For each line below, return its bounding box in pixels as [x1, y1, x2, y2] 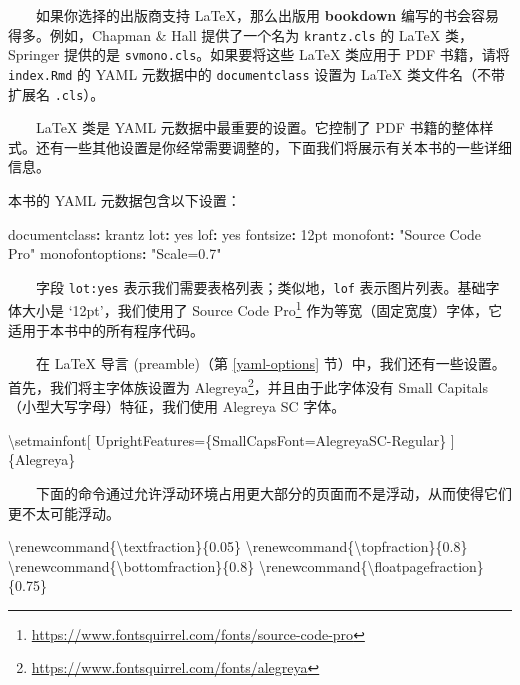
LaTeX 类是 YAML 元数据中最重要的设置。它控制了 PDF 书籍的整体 [36, 117, 480, 138]
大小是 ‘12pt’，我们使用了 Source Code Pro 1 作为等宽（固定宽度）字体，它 [21, 297, 503, 321]
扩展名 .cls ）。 [8, 83, 105, 104]
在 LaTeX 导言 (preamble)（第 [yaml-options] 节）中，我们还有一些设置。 [36, 353, 506, 374]
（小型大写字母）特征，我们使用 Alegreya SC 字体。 [8, 396, 346, 417]
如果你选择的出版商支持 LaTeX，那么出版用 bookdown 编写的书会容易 [36, 5, 499, 25]
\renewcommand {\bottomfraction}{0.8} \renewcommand [8, 555, 361, 576]
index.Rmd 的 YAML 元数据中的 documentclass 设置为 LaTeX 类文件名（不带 [8, 63, 505, 84]
